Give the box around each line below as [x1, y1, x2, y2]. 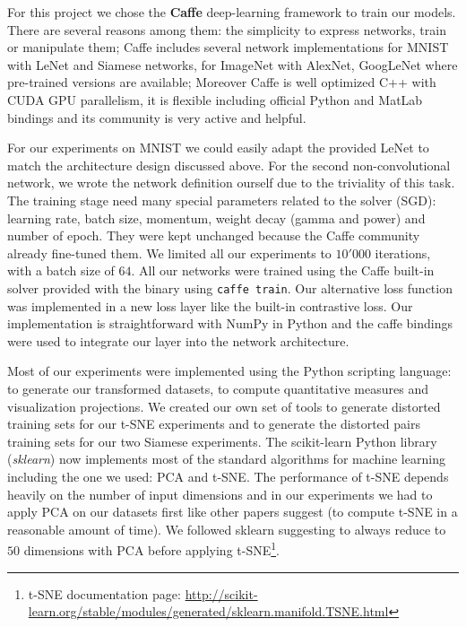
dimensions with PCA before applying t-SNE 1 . [23, 538, 280, 559]
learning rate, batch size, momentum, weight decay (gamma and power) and [7, 208, 426, 227]
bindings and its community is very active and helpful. [7, 108, 306, 126]
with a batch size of [7, 261, 115, 280]
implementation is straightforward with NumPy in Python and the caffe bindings [7, 314, 453, 333]
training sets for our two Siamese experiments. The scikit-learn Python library [7, 431, 437, 450]
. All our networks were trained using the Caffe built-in [131, 261, 435, 280]
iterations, [375, 243, 431, 262]
